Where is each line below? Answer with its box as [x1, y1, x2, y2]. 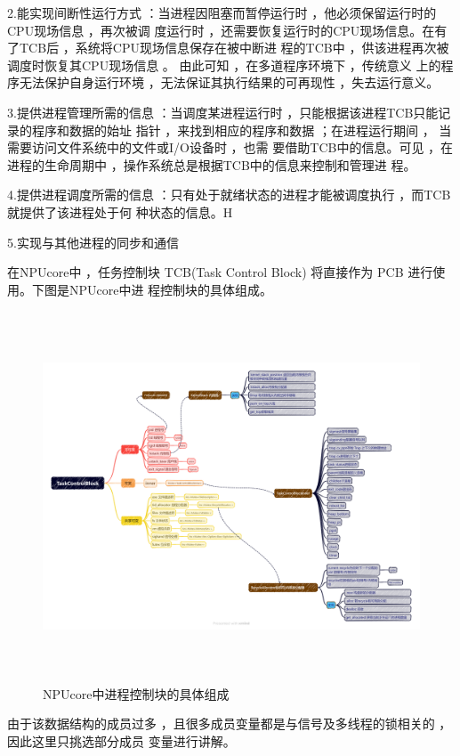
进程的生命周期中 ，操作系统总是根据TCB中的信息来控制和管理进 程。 [7, 155, 416, 174]
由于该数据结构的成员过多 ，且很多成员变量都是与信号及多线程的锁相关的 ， [7, 714, 452, 733]
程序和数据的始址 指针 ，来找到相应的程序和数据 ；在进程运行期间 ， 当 [31, 120, 452, 139]
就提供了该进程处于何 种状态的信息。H [7, 202, 233, 221]
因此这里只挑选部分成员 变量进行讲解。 [7, 731, 236, 750]
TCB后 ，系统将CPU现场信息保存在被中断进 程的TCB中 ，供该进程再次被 [19, 38, 449, 57]
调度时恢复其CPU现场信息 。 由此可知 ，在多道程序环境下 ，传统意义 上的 [7, 55, 441, 74]
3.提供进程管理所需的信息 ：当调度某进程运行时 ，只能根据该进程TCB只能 [7, 102, 439, 121]
